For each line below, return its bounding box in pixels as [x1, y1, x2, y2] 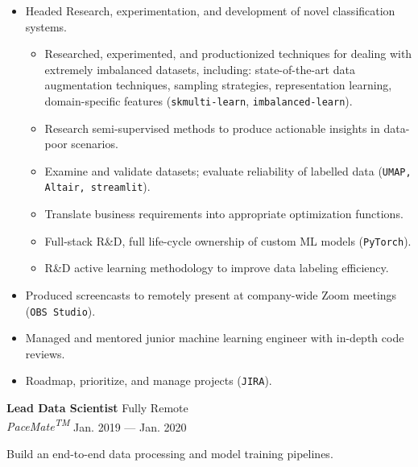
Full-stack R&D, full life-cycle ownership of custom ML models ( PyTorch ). [44, 232, 412, 249]
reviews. [25, 345, 65, 362]
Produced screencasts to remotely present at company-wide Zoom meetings [25, 286, 397, 303]
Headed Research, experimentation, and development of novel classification [25, 2, 395, 19]
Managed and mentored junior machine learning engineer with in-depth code [25, 329, 404, 346]
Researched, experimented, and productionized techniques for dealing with [44, 45, 412, 62]
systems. [25, 18, 67, 35]
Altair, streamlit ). [44, 178, 151, 195]
